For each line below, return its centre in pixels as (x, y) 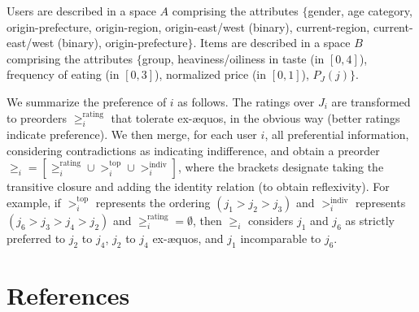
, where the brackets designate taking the (281, 167)
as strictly (370, 220)
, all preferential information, (337, 134)
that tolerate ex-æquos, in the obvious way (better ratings (255, 117)
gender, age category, (360, 11)
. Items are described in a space (272, 43)
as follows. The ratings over (246, 101)
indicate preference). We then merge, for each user (132, 134)
